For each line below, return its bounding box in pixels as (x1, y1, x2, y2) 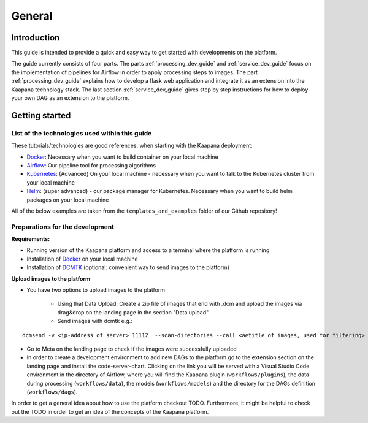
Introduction (11, 32, 60, 43)
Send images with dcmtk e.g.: (57, 318, 133, 325)
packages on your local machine (26, 196, 109, 204)
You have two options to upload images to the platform (26, 286, 166, 294)
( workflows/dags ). (26, 388, 78, 395)
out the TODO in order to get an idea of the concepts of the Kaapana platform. (11, 408, 209, 415)
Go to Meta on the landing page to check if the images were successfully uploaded (26, 345, 237, 352)
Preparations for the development (11, 223, 115, 231)
